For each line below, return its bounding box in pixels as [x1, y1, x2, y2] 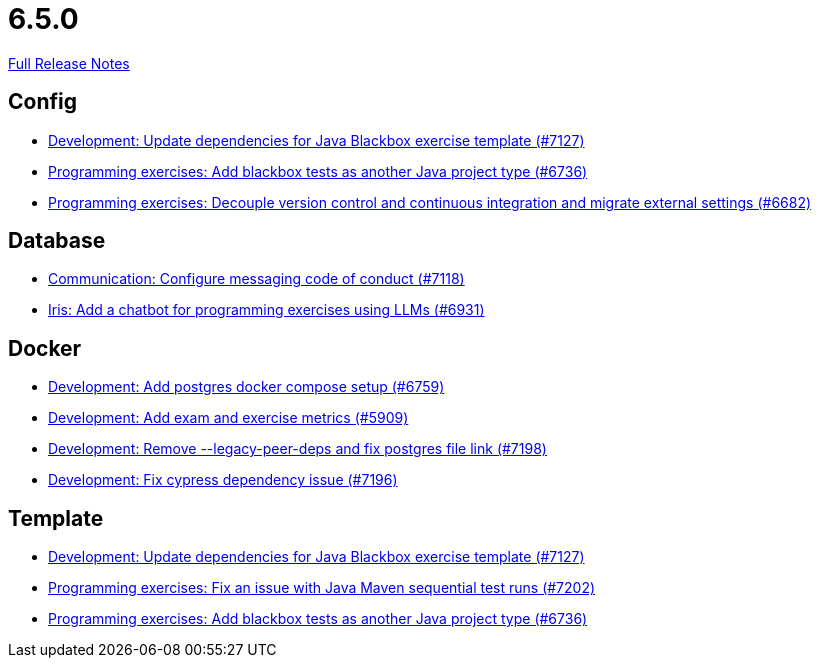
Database [8, 228, 106, 254]
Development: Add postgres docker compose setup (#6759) [48, 378, 445, 396]
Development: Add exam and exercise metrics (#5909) [48, 409, 409, 427]
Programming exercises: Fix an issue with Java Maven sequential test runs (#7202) [48, 579, 596, 597]
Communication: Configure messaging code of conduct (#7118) [48, 270, 465, 288]
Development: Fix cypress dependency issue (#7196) [48, 471, 398, 489]
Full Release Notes [8, 54, 130, 72]
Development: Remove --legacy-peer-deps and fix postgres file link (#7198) [48, 440, 547, 458]
